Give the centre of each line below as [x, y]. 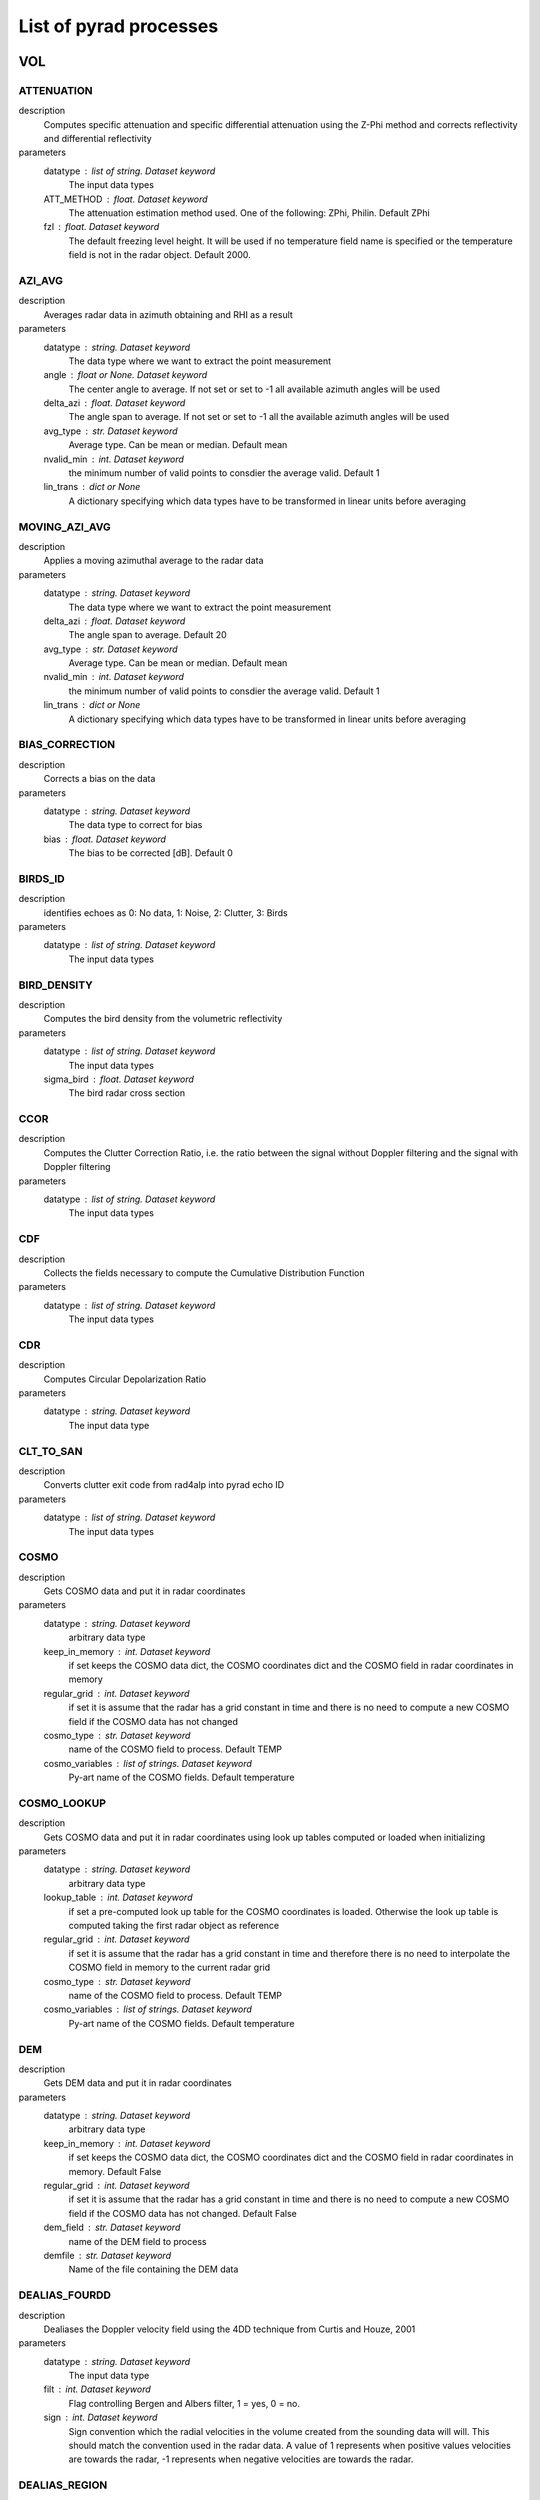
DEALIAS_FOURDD [65, 2295]
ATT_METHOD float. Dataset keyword [126, 199]
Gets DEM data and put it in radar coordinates [137, 2083]
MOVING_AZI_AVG [65, 527]
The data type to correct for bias [135, 825]
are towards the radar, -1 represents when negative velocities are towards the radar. [241, 2459]
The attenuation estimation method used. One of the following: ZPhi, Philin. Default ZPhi [249, 213]
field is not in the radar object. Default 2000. [160, 255]
